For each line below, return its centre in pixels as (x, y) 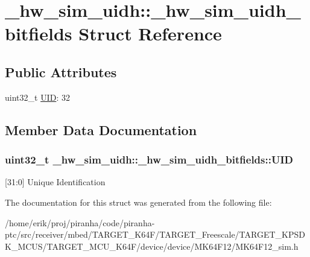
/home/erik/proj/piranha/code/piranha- (80, 222)
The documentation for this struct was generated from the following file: (138, 202)
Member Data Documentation (101, 129)
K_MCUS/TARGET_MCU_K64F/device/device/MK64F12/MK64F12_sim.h (152, 246)
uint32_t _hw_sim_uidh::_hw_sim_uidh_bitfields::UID (149, 160)
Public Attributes (61, 71)
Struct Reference (150, 33)
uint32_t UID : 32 (37, 97)
